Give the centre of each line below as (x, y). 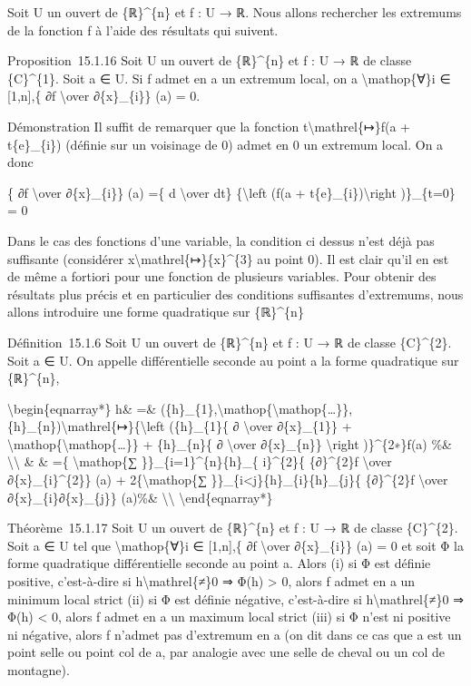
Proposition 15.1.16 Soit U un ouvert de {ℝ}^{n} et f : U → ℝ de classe (210, 60)
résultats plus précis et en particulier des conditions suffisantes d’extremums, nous (235, 294)
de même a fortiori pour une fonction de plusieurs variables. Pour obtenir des (222, 276)
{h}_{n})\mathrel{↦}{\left (86, 426)
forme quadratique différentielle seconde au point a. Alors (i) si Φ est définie (219, 563)
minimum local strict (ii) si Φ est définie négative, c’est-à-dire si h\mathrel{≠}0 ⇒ (235, 598)
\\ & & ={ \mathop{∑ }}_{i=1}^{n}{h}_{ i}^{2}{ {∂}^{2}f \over (200, 461)
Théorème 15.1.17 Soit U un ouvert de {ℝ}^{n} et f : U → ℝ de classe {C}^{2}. (233, 528)
